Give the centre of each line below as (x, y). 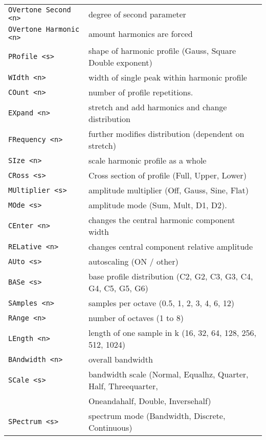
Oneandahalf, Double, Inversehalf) (150, 401)
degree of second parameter (137, 14)
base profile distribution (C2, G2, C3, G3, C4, (171, 276)
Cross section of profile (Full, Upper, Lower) (167, 175)
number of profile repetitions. (141, 92)
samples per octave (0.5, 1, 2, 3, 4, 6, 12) (161, 303)
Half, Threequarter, (123, 386)
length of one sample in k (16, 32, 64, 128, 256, (172, 333)
